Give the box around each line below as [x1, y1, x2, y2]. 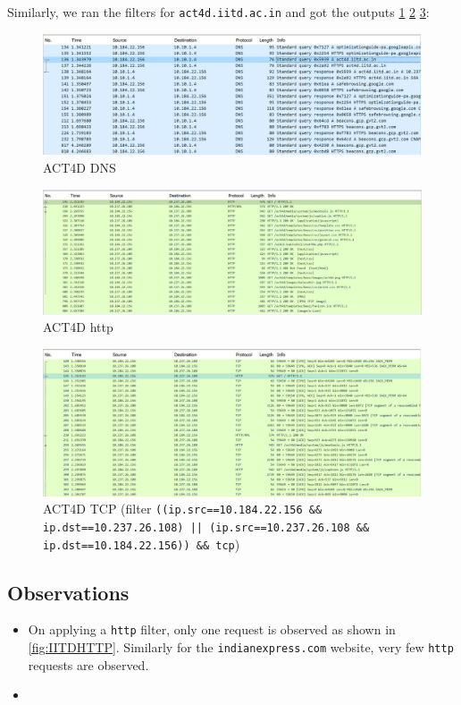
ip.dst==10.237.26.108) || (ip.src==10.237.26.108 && [43, 521, 370, 534]
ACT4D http [43, 318, 113, 336]
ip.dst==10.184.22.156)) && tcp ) [43, 534, 240, 553]
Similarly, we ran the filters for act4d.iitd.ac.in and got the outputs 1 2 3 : [7, 3, 430, 21]
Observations [7, 578, 130, 606]
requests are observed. [28, 655, 149, 674]
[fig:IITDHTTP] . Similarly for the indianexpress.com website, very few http [28, 638, 454, 657]
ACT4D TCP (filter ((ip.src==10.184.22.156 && [43, 499, 323, 518]
